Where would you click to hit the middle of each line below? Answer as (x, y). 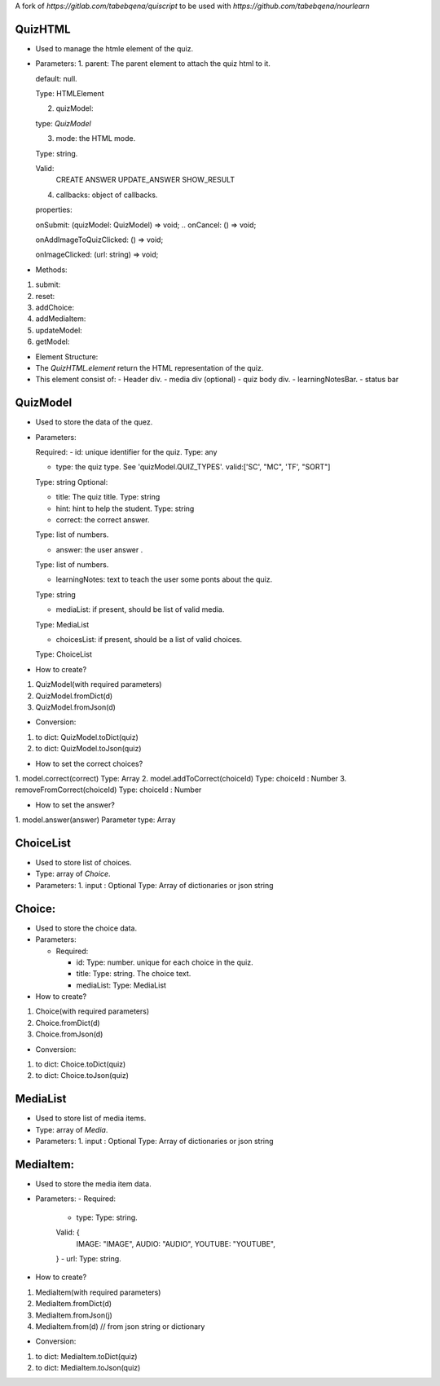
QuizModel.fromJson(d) (75, 707)
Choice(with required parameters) (92, 1011)
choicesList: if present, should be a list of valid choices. (149, 640)
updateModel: (59, 330)
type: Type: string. (107, 1217)
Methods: (52, 270)
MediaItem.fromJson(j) (74, 1315)
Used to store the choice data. (86, 928)
